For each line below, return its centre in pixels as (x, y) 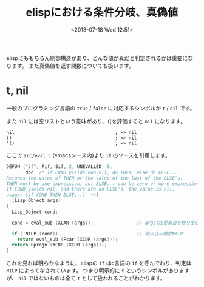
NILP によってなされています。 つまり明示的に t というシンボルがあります (98, 271)
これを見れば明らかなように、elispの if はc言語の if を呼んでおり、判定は (99, 263)
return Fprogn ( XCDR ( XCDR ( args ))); (59, 245)
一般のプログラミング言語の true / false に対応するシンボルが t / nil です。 (101, 108)
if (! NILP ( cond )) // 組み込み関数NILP (97, 234)
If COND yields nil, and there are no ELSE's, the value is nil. (90, 189)
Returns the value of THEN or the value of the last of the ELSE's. (95, 178)
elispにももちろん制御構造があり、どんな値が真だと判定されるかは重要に (97, 58)
